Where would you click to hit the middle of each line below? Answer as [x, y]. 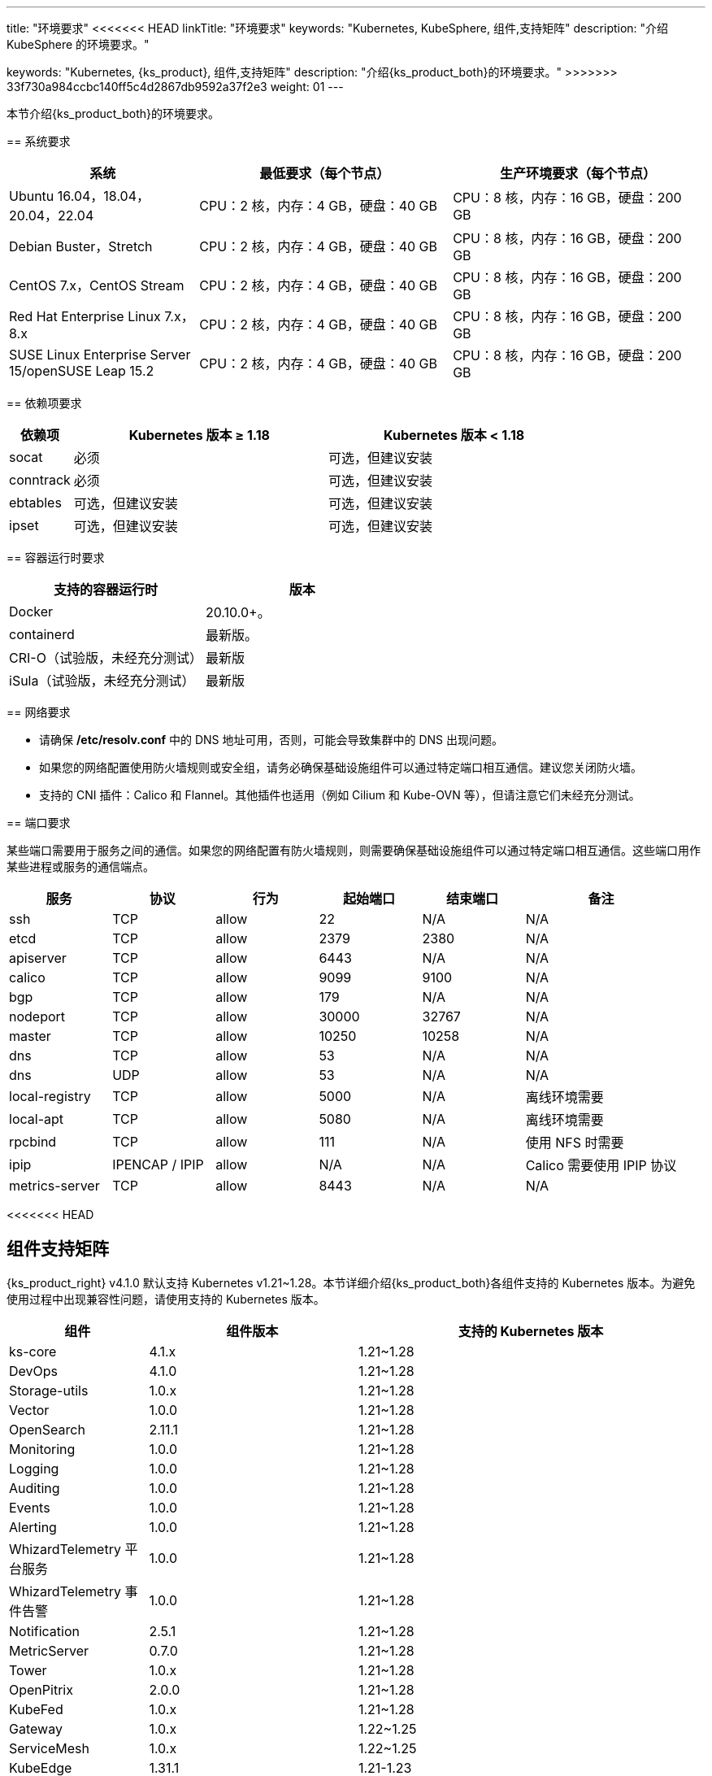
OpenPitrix [41, 1689]
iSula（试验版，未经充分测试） [102, 681]
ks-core [33, 1351]
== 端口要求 [39, 823]
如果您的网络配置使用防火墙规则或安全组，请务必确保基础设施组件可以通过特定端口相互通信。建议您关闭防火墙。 [341, 767]
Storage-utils [49, 1390]
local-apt [36, 1119]
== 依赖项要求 [44, 403]
